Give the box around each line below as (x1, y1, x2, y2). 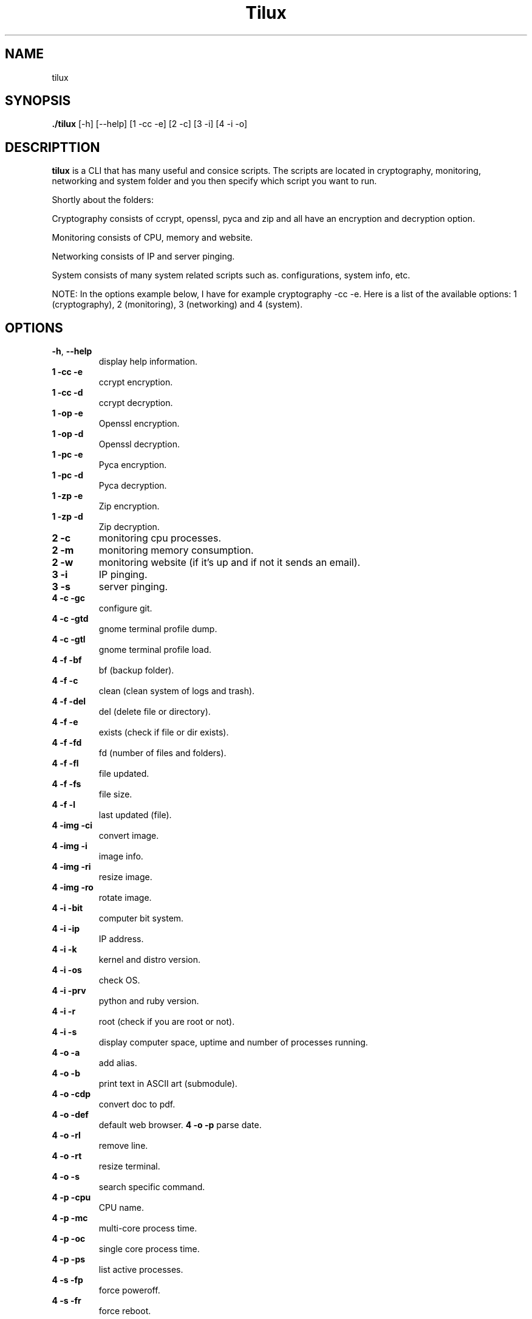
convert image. (98, 830, 159, 841)
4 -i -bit (52, 903, 83, 914)
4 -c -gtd (52, 613, 89, 624)
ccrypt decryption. (98, 398, 173, 408)
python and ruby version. (98, 996, 199, 1007)
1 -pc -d (52, 470, 84, 481)
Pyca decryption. (98, 480, 167, 491)
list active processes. (98, 1264, 183, 1275)
